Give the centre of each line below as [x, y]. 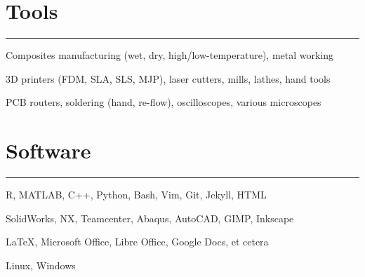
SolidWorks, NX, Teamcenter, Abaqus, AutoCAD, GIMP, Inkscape [150, 218]
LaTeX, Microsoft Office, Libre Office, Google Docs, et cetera [137, 242]
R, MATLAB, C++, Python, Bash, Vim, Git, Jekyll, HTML [136, 195]
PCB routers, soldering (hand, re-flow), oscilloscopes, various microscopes [164, 102]
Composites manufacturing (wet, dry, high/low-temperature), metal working [170, 55]
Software [48, 150]
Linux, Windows [41, 265]
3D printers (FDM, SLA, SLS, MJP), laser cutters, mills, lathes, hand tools [168, 78]
